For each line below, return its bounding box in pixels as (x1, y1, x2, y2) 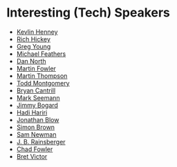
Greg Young (16, 42, 51, 50)
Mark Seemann (16, 93, 60, 101)
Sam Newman (16, 130, 57, 139)
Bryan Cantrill (16, 86, 56, 95)
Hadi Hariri (16, 108, 48, 117)
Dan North (16, 57, 46, 65)
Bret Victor (16, 152, 48, 160)
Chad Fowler (16, 145, 53, 153)
